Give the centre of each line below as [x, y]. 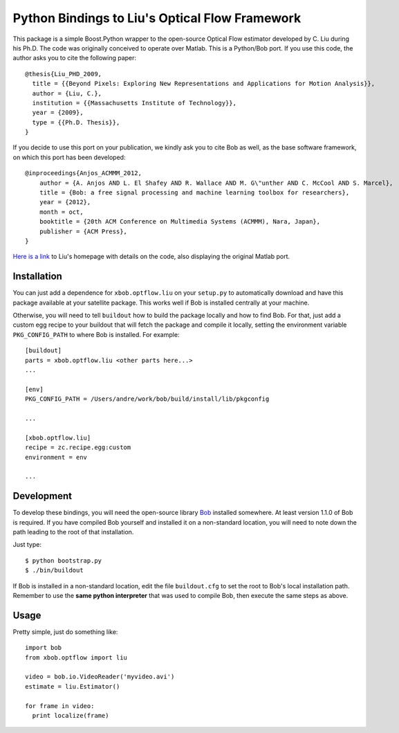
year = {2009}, [58, 113]
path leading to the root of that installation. [73, 532]
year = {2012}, [65, 202]
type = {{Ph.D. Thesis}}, [76, 122]
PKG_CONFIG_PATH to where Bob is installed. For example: [96, 334]
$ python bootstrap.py [64, 560]
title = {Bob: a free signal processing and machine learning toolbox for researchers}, [194, 193]
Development [43, 496]
